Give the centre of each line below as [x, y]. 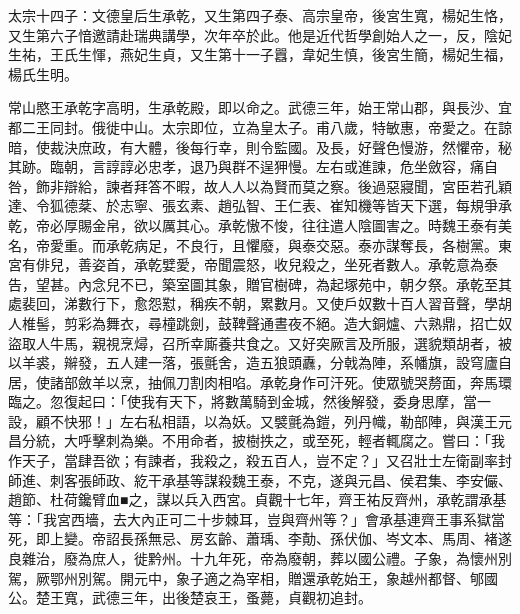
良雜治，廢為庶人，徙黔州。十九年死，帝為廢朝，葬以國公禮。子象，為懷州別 [260, 558]
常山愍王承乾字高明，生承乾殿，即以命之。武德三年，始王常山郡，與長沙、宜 [260, 107]
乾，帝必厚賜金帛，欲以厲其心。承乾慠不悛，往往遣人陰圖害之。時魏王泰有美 [260, 224]
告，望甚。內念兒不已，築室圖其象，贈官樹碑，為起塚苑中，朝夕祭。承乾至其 [260, 283]
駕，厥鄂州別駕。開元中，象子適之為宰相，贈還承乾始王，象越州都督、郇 [246, 577]
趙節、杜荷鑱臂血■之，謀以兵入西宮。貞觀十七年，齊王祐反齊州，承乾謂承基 [257, 499]
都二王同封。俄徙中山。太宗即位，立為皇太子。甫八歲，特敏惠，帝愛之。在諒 [260, 126]
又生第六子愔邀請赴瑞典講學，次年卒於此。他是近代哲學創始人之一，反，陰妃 [260, 34]
